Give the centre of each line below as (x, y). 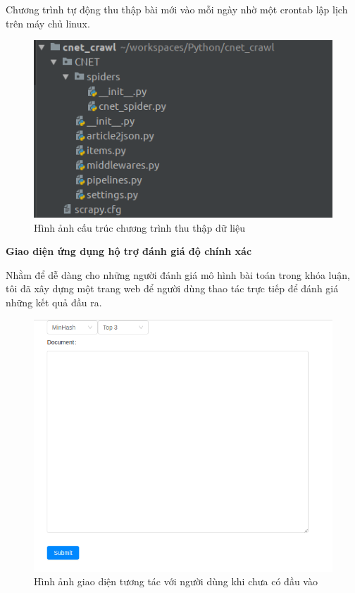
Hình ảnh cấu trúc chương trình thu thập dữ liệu (139, 227)
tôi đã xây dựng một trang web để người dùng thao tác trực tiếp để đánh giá (172, 288)
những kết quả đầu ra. (54, 302)
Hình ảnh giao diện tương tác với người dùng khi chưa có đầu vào (176, 581)
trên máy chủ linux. (48, 23)
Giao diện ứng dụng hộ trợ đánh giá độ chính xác (129, 251)
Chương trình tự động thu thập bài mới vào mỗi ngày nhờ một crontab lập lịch (177, 9)
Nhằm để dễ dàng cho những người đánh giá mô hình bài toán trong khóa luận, (178, 274)
